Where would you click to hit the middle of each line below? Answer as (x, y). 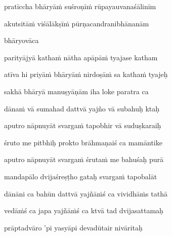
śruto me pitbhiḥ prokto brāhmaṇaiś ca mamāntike (83, 142)
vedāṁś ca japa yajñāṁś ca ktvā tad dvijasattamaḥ (84, 210)
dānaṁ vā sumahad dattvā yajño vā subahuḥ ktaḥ (82, 108)
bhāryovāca (21, 40)
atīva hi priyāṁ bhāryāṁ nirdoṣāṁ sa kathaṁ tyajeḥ (86, 74)
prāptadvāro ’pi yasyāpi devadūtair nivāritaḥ (73, 227)
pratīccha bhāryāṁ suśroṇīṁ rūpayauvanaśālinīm (80, 6)
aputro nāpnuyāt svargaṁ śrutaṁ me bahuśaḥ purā (84, 159)
